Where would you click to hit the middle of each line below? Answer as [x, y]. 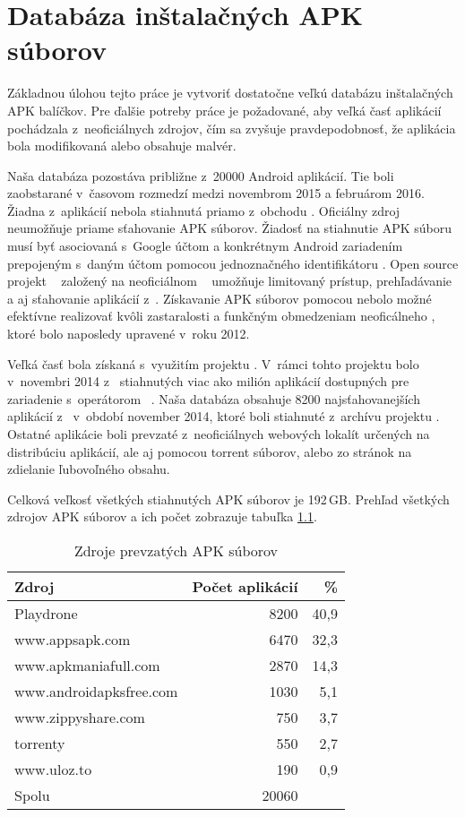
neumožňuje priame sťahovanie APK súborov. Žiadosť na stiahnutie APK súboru [229, 228]
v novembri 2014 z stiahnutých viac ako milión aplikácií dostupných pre [208, 381]
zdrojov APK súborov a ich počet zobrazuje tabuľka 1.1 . [162, 516]
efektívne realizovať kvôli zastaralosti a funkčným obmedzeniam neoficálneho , [221, 316]
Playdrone [46, 613]
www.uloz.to [53, 769]
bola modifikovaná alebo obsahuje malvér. [122, 146]
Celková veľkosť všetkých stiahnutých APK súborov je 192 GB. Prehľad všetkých [228, 499]
